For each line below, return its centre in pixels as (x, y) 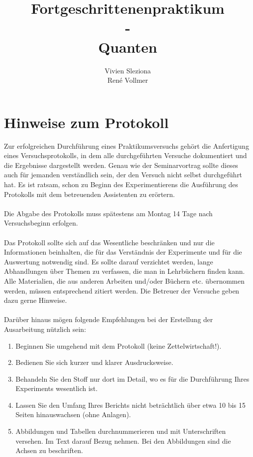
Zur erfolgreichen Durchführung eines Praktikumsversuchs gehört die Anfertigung (126, 146)
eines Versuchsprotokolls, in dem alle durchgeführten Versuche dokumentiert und (126, 155)
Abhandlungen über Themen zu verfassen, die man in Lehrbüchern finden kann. (125, 271)
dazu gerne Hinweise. (36, 300)
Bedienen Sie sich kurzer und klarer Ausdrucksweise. (94, 362)
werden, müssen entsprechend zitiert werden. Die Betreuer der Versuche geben (122, 290)
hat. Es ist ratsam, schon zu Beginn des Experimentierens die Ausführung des (121, 184)
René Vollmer (128, 80)
